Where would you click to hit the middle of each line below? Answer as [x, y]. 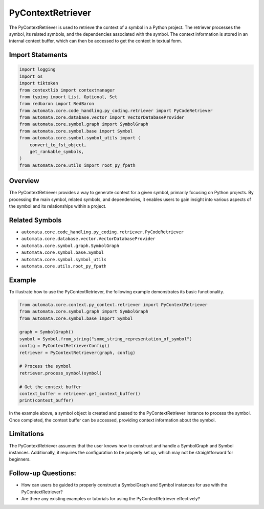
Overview [24, 181]
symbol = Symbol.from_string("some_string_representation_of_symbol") [106, 339]
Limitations [26, 434]
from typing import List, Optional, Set [68, 97]
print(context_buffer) [46, 400]
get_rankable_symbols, [57, 152]
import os [31, 76]
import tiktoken [39, 83]
